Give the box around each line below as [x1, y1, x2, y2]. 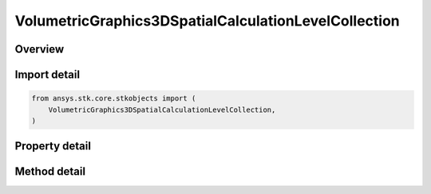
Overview [14, 42, 65, 56]
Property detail [14, 140, 92, 153]
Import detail [14, 68, 80, 81]
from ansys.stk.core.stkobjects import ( [31, 94, 196, 103]
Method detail [14, 164, 86, 179]
